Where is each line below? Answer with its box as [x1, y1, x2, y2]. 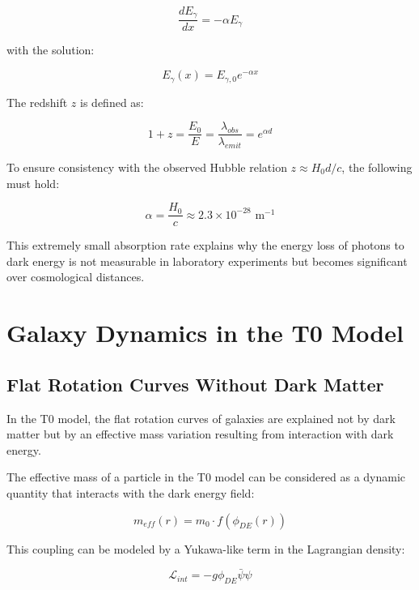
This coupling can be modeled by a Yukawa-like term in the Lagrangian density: [6, 540, 405, 557]
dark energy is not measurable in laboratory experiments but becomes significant [6, 252, 408, 269]
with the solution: [6, 41, 95, 58]
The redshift [6, 93, 68, 110]
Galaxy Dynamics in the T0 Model [6, 316, 404, 349]
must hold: [6, 174, 60, 191]
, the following [341, 158, 413, 175]
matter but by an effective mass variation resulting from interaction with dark [6, 425, 394, 442]
